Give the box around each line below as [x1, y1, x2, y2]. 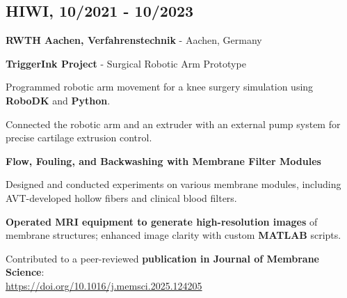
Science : [6, 265, 45, 279]
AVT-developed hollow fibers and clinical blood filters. [6, 190, 237, 205]
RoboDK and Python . [6, 93, 111, 107]
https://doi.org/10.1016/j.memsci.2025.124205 [6, 278, 202, 292]
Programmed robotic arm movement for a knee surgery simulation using [6, 79, 314, 94]
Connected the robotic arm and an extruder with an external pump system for [6, 116, 341, 131]
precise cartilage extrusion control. [6, 130, 152, 145]
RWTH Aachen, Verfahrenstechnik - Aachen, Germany [6, 33, 262, 47]
